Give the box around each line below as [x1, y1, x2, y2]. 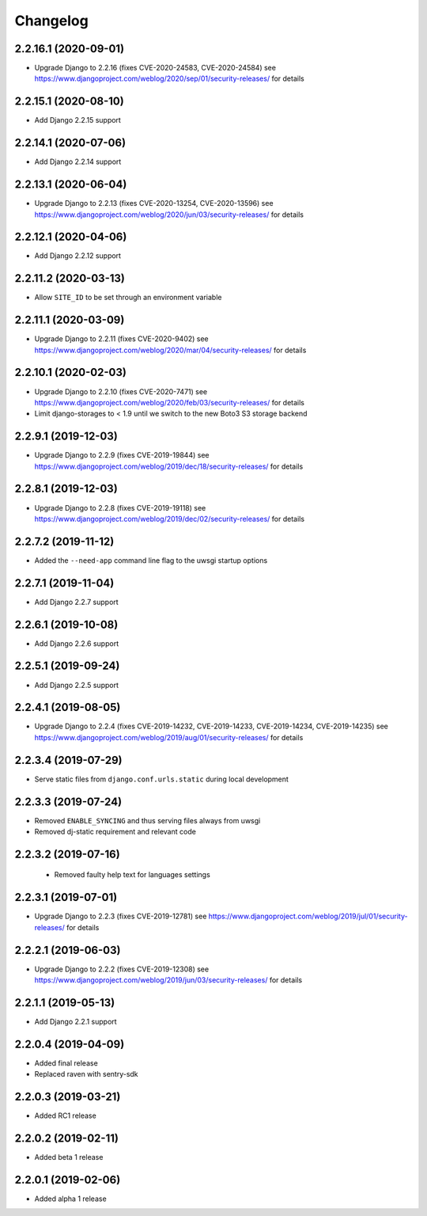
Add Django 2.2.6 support [34, 638, 119, 648]
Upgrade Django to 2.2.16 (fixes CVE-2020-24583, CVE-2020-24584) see [34, 63, 277, 73]
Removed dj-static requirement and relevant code [34, 827, 197, 837]
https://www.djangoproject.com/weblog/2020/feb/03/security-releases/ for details [34, 397, 304, 407]
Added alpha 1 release [34, 1194, 107, 1203]
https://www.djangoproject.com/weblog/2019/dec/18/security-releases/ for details [34, 462, 304, 471]
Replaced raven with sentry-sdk [34, 1070, 138, 1079]
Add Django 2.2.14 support [34, 157, 122, 166]
